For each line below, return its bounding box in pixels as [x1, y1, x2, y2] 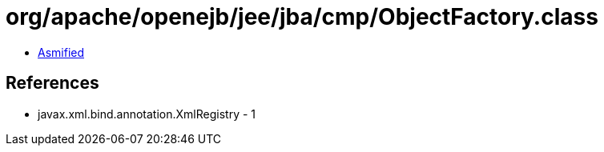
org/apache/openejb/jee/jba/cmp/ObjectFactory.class [6, 3, 598, 30]
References [6, 73, 99, 94]
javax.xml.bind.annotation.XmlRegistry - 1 [38, 106, 256, 121]
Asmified [38, 45, 85, 59]
